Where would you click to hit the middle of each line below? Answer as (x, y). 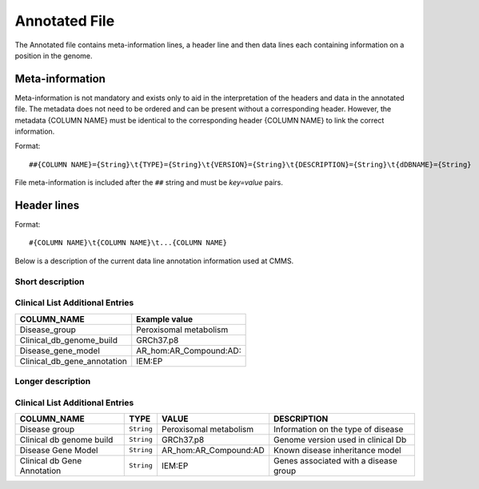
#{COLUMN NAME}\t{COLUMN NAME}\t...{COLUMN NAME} (128, 243)
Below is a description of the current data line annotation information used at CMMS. (154, 261)
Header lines (47, 205)
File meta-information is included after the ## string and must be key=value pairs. (149, 182)
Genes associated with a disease (335, 460)
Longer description (53, 381)
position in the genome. (54, 55)
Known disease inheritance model (337, 450)
